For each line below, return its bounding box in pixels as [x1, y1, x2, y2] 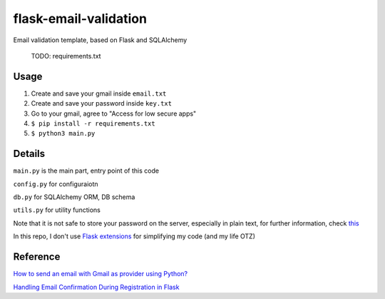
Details [13, 148, 46, 160]
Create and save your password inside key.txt [31, 99, 173, 108]
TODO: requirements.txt [31, 51, 101, 60]
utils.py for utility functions [13, 206, 101, 214]
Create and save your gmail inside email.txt [31, 89, 167, 98]
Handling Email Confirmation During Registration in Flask [13, 283, 180, 291]
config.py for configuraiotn [13, 179, 99, 188]
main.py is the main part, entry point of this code [13, 166, 160, 175]
